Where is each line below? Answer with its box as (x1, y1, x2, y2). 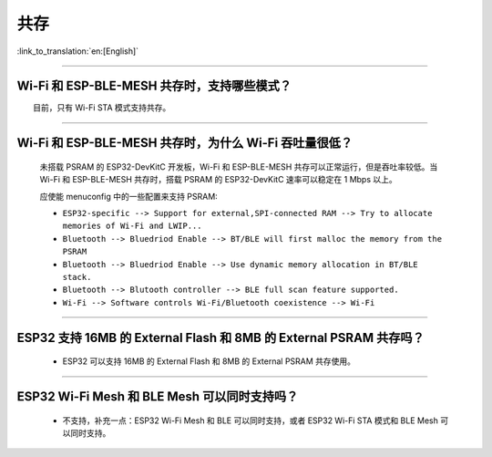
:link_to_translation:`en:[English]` (16, 46, 139, 57)
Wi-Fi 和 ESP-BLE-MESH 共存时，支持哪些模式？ (16, 78, 292, 94)
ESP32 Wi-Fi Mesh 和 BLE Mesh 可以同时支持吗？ (16, 389, 299, 404)
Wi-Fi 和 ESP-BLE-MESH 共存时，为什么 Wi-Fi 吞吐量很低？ (16, 135, 354, 151)
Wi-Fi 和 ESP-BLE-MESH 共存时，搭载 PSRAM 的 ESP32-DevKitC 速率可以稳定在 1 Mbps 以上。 (39, 174, 398, 185)
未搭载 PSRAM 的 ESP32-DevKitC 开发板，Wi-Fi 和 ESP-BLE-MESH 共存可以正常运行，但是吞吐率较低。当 (39, 161, 438, 172)
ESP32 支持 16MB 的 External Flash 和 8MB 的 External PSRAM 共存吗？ (16, 329, 425, 346)
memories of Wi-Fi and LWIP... (62, 221, 202, 232)
